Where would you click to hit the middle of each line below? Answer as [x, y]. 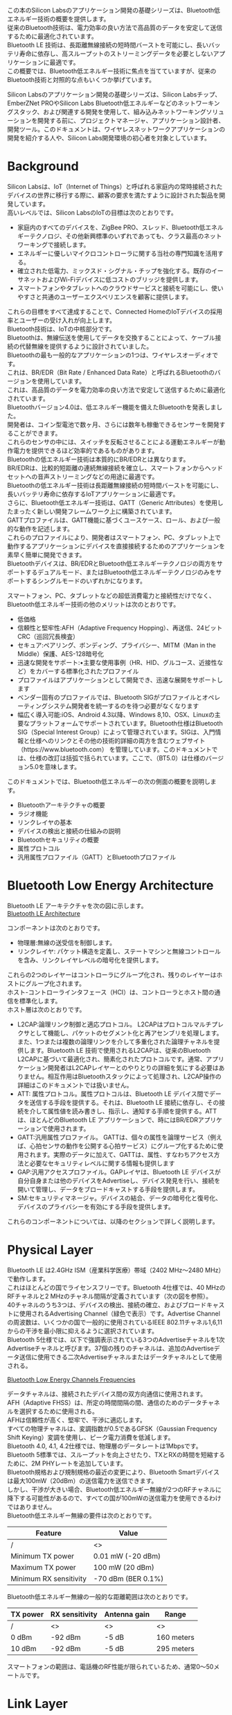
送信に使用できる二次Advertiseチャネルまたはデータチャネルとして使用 [121, 1356]
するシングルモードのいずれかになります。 [86, 581]
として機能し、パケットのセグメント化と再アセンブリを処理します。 [126, 1033]
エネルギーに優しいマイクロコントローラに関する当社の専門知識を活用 [117, 253]
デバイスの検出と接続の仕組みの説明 [69, 831]
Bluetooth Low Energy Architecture [110, 886]
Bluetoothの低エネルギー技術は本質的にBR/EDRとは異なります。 [98, 459]
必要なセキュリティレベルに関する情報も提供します [102, 1163]
